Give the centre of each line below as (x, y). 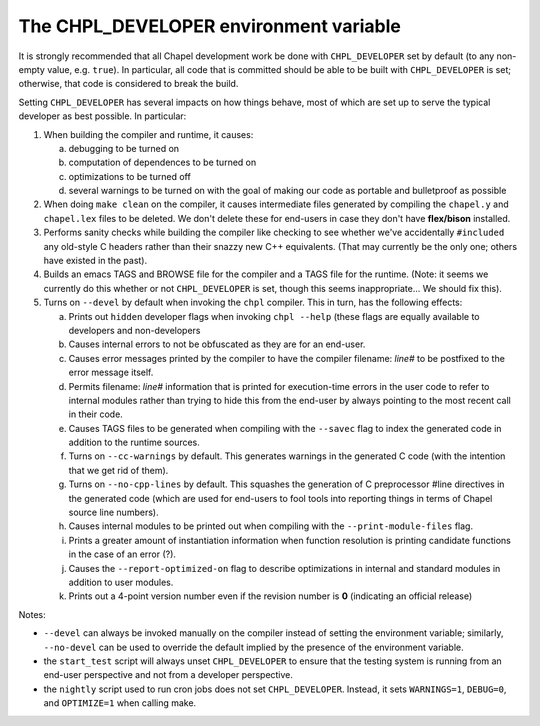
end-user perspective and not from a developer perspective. (168, 675)
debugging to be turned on (124, 148)
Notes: (32, 614)
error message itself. (111, 372)
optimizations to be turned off (130, 176)
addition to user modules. (121, 582)
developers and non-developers (134, 330)
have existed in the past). (95, 261)
